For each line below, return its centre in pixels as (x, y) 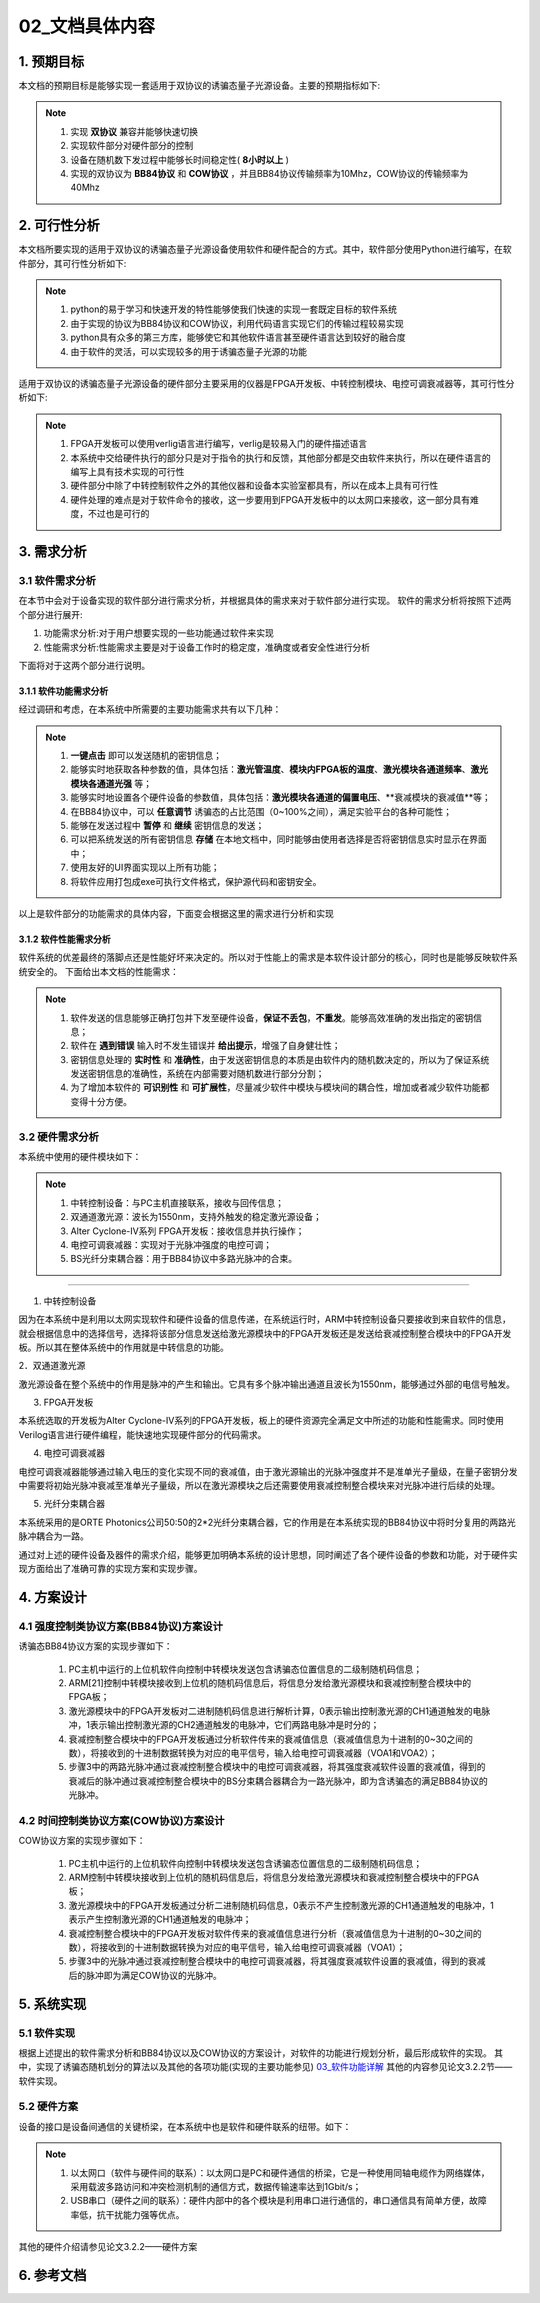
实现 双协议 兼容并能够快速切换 (134, 131)
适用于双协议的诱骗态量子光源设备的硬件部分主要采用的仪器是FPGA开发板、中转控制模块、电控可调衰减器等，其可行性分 (266, 384)
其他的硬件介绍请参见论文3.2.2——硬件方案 (108, 2247)
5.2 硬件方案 (48, 2107)
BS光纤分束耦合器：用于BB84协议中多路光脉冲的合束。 (184, 1259)
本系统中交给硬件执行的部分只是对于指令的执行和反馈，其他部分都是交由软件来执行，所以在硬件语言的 (280, 457)
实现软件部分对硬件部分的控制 (132, 146)
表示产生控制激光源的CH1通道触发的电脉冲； (160, 1919)
